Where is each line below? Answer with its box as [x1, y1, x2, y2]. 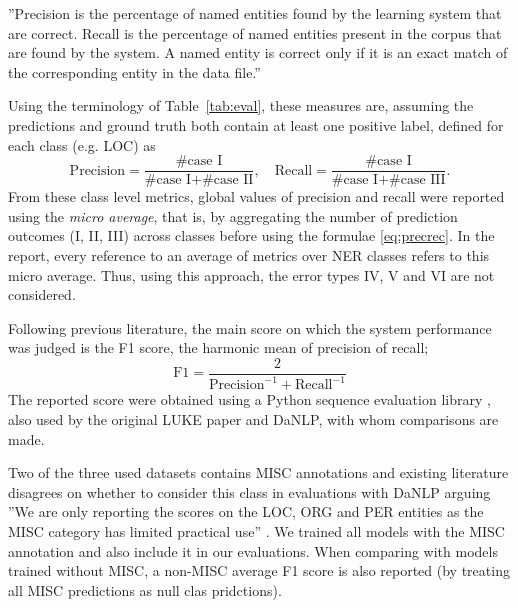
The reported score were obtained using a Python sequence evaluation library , [8, 389, 491, 410]
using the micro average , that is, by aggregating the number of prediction [8, 205, 458, 226]
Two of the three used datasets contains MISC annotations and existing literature [8, 462, 509, 483]
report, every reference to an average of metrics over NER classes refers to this [8, 245, 490, 265]
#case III [389, 173, 446, 188]
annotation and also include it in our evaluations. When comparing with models [8, 540, 498, 561]
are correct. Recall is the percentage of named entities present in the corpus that [8, 22, 502, 43]
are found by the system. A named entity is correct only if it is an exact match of [8, 42, 508, 63]
